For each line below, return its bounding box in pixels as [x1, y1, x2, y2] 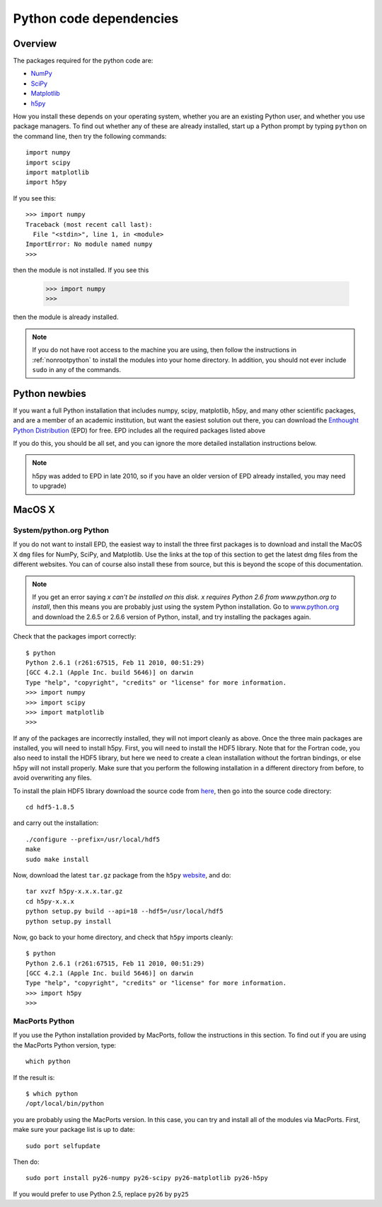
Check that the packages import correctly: [13, 632, 137, 641]
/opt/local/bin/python [25, 1099, 105, 1108]
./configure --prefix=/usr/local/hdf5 [25, 835, 161, 843]
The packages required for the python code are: [13, 57, 154, 65]
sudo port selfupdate [25, 1142, 100, 1150]
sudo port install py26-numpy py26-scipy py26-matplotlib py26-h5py [25, 1174, 268, 1182]
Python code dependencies [13, 11, 179, 26]
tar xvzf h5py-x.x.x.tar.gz [25, 887, 123, 896]
